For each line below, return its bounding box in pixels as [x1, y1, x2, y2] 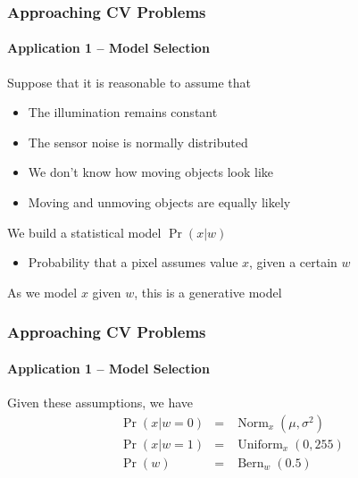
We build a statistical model [7, 222, 162, 241]
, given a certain [249, 253, 337, 272]
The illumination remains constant [28, 103, 218, 122]
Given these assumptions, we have [7, 393, 194, 412]
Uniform [237, 438, 283, 451]
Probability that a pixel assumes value [28, 253, 238, 272]
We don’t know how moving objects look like [28, 163, 274, 181]
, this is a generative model [134, 282, 282, 301]
